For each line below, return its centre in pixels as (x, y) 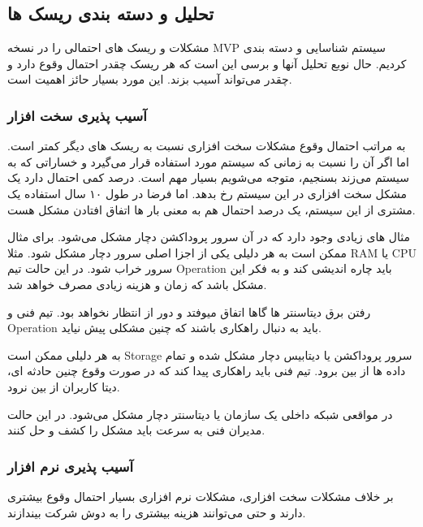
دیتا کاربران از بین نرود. (64, 386)
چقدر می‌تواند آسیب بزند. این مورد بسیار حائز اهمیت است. (150, 79)
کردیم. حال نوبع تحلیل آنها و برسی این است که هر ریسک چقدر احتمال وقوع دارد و (207, 63)
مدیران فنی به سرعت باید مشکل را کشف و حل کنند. (136, 430)
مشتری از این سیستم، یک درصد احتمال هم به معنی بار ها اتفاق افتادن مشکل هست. (211, 209)
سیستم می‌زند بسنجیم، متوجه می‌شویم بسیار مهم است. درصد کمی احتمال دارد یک (208, 177)
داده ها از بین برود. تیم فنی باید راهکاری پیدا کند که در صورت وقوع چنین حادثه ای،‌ (207, 371)
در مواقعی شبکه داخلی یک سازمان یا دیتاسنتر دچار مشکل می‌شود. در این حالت (200, 414)
